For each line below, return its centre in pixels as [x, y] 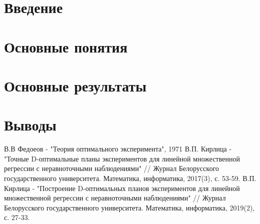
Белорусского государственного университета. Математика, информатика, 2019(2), [129, 207]
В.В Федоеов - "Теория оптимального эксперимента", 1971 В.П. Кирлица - [118, 149]
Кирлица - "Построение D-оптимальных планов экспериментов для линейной [122, 188]
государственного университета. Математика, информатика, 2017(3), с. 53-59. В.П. [130, 178]
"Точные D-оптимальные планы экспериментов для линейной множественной [122, 158]
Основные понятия [66, 46]
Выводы [30, 125]
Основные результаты [75, 85]
